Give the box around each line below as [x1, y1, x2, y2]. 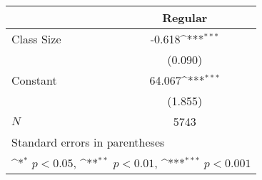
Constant [11, 72, 57, 88]
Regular [162, 9, 208, 26]
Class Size [11, 31, 61, 47]
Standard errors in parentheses [11, 134, 165, 150]
